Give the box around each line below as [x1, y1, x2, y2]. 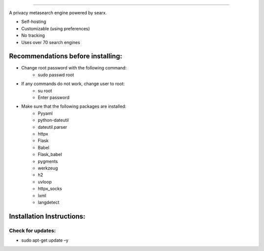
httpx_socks [38, 186, 62, 192]
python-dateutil [38, 117, 69, 123]
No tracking [21, 32, 45, 39]
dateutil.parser [38, 124, 67, 130]
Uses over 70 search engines [21, 39, 80, 45]
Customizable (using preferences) [21, 25, 90, 31]
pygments [38, 158, 58, 164]
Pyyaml [38, 110, 53, 116]
